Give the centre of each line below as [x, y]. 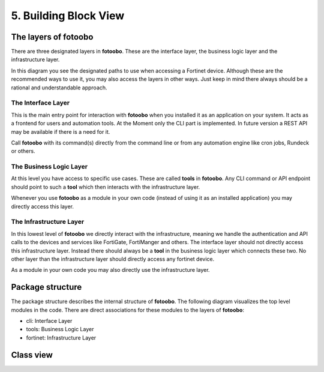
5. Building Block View [68, 16]
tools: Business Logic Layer [60, 329]
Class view [32, 355]
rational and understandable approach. [59, 88]
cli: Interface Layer [49, 321]
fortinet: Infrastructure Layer [61, 337]
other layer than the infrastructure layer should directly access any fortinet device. [113, 259]
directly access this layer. [43, 206]
